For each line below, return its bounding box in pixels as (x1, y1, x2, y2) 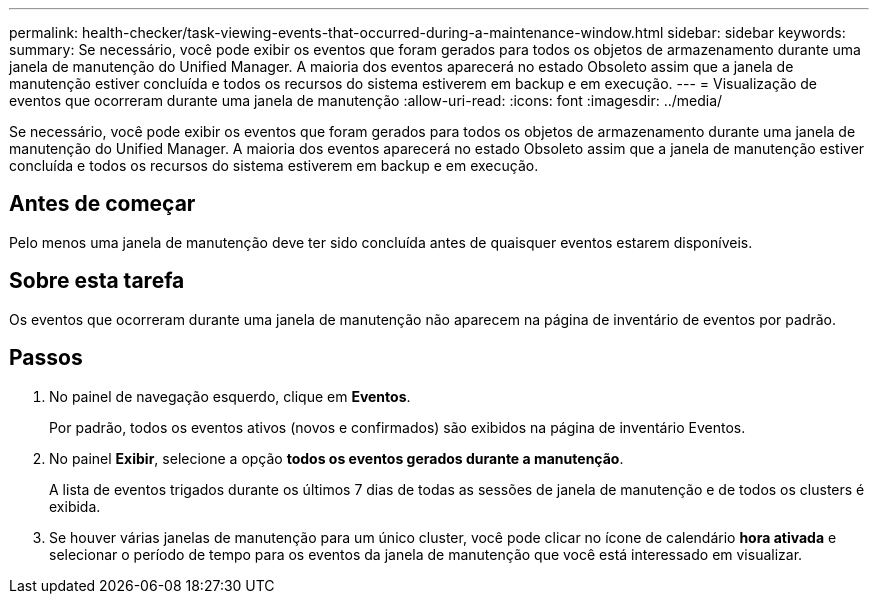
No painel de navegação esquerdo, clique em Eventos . (49, 387, 411, 405)
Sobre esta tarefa (9, 268, 185, 294)
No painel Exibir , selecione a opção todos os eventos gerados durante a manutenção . (49, 449, 624, 467)
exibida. (49, 497, 101, 515)
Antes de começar (9, 191, 196, 217)
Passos (9, 345, 83, 371)
